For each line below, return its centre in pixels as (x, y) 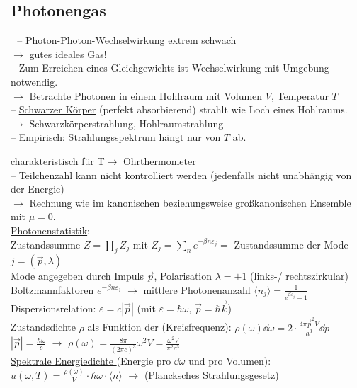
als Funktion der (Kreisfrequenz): (159, 327)
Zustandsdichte (43, 327)
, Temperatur (300, 95)
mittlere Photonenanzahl (197, 289)
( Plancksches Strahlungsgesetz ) (211, 375)
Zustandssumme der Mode (291, 244)
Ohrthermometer (159, 160)
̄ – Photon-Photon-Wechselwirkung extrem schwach (124, 40)
